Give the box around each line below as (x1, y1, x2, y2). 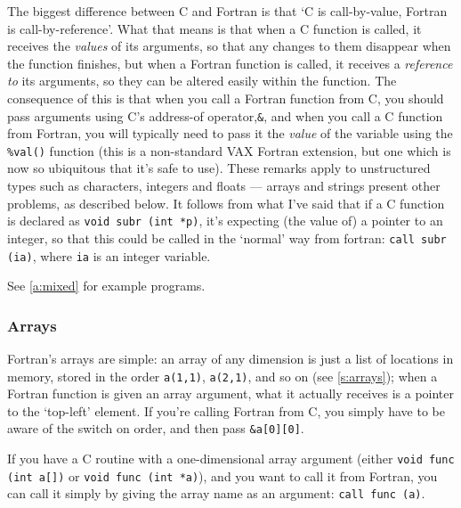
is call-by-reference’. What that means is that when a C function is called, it (7, 19, 422, 37)
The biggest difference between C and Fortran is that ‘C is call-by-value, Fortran (7, 2, 448, 20)
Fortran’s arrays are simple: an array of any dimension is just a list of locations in (7, 349, 454, 368)
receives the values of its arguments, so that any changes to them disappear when (7, 37, 451, 55)
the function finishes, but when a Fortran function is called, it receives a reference (7, 53, 453, 72)
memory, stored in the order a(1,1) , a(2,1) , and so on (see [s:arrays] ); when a (7, 366, 438, 385)
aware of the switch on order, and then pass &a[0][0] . (7, 419, 304, 438)
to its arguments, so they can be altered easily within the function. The (7, 71, 397, 90)
